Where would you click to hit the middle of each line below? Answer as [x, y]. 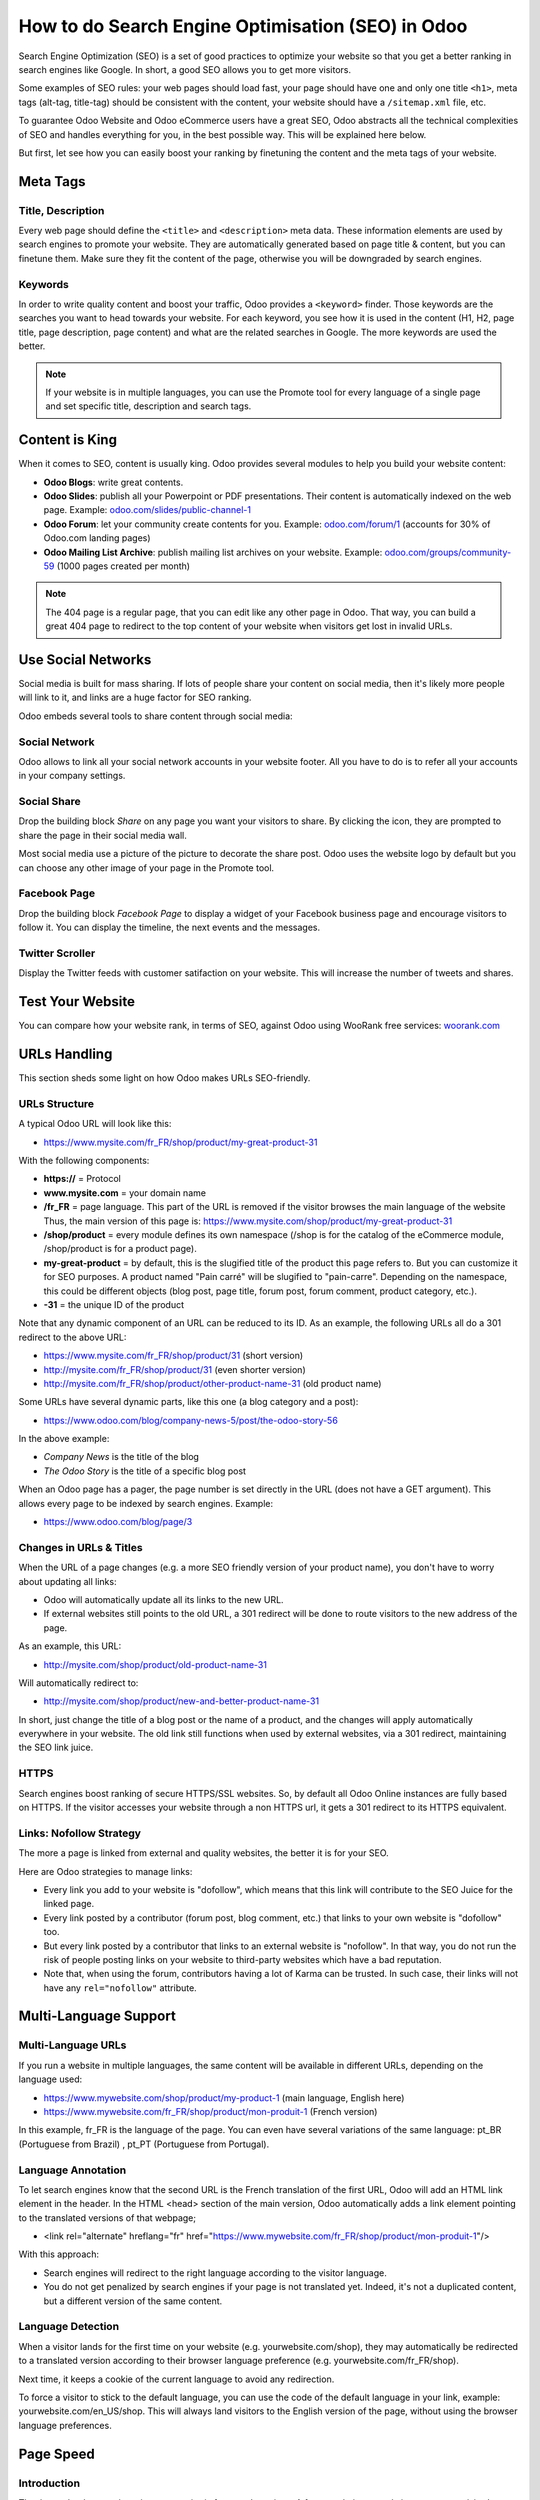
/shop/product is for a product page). [120, 1249]
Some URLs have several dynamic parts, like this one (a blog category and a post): [188, 1402]
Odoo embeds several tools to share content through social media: [156, 716]
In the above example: [64, 1439]
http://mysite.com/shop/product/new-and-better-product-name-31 [181, 1701]
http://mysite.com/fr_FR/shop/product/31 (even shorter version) [174, 1369]
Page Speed [56, 2453]
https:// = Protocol [82, 1179]
